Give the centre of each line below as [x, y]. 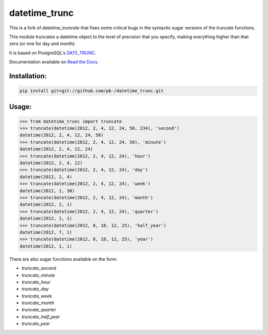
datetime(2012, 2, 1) [46, 205]
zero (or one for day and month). [43, 44]
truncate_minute [38, 275]
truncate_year [36, 324]
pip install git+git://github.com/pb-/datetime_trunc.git [92, 91]
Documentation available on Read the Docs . [54, 62]
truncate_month [38, 303]
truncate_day [35, 289]
